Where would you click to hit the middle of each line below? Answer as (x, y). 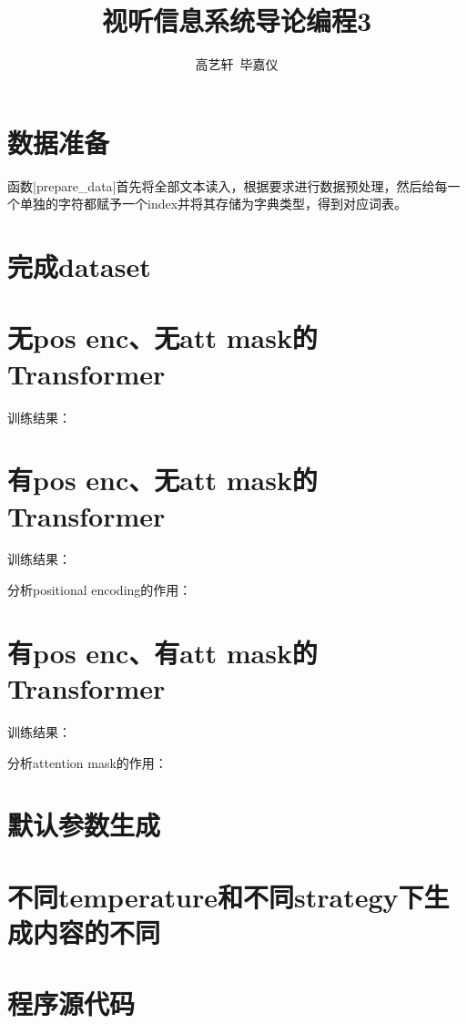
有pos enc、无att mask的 (162, 480)
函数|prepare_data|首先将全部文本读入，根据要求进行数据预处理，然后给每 (228, 185)
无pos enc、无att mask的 (162, 338)
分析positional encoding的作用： (100, 590)
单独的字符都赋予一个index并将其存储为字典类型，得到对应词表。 (213, 204)
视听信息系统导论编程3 (237, 20)
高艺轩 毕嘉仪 (237, 64)
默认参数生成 (84, 825)
